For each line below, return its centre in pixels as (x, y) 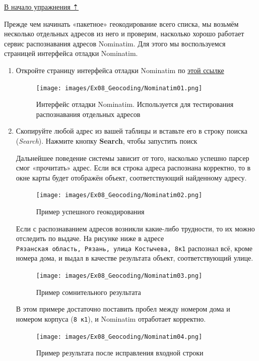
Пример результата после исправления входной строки (120, 353)
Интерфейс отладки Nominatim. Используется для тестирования (135, 104)
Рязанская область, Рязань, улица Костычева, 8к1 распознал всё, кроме (134, 248)
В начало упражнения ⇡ (42, 7)
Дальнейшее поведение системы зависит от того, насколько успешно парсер (133, 158)
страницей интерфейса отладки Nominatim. (71, 53)
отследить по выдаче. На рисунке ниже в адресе (90, 238)
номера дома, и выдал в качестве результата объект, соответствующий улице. (135, 258)
